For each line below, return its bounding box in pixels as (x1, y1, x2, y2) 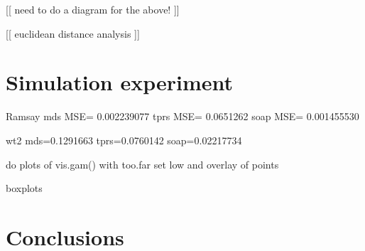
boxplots (6, 181, 43, 196)
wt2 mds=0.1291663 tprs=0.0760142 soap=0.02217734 (6, 132, 242, 147)
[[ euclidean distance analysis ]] (6, 26, 140, 41)
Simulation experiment (6, 68, 233, 97)
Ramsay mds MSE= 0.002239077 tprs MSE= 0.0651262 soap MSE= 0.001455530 (6, 109, 359, 124)
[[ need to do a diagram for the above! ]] (6, 2, 180, 16)
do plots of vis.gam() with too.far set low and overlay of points (6, 156, 279, 171)
